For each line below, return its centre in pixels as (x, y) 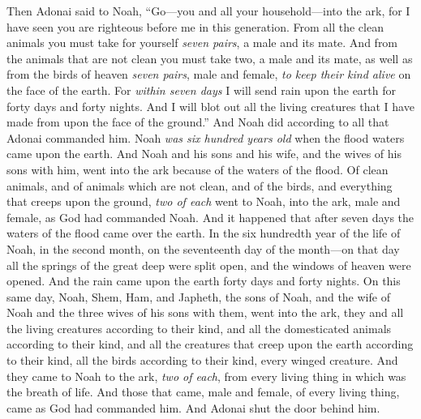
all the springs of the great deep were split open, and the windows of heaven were (209, 265)
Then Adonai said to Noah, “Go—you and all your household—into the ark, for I (208, 11)
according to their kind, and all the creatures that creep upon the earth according (210, 344)
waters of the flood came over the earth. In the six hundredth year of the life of (204, 233)
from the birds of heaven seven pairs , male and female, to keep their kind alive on (209, 74)
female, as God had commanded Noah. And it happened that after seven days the (210, 217)
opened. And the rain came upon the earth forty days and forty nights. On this (204, 281)
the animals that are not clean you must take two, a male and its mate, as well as (210, 58)
